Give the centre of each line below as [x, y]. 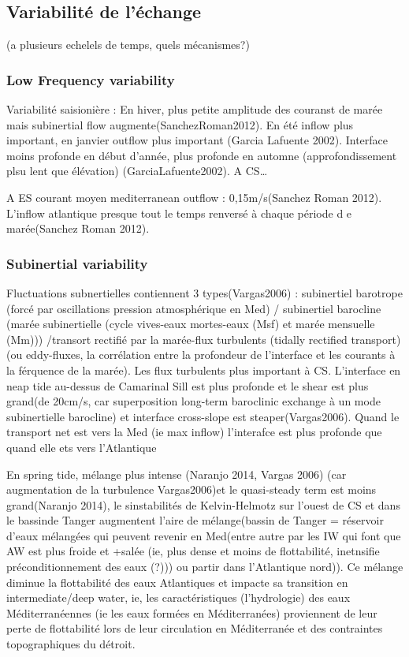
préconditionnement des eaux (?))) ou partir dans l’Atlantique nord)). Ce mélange [205, 567]
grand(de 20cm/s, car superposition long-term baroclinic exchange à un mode [193, 401]
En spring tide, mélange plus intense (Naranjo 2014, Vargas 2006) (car [177, 474]
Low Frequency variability [91, 79]
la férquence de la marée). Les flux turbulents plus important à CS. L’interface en [204, 370]
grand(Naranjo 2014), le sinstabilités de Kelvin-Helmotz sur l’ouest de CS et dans [203, 504]
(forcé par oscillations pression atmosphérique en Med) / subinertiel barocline [194, 308]
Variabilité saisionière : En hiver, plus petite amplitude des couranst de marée [195, 109]
